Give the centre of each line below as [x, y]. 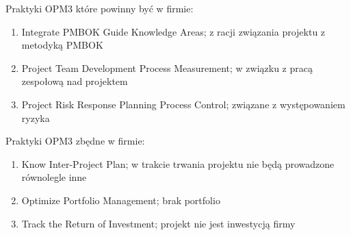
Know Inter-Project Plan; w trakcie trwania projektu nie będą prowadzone [178, 163]
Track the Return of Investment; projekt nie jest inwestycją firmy [158, 223]
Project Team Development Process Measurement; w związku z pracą [167, 67]
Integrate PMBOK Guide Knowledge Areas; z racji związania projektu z [173, 31]
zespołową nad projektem [75, 81]
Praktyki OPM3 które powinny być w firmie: [100, 8]
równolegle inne [54, 177]
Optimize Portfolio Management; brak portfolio [121, 200]
